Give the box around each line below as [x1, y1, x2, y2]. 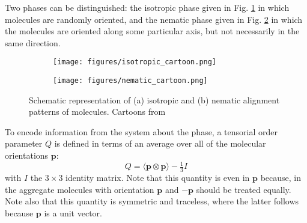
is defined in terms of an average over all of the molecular [54, 137, 266, 150]
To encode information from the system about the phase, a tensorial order [5, 125, 278, 138]
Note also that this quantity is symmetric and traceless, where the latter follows [5, 195, 299, 207]
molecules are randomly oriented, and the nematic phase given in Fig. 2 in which [5, 13, 303, 25]
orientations [5, 149, 49, 162]
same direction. [5, 36, 61, 49]
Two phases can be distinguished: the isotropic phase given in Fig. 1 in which [5, 1, 290, 13]
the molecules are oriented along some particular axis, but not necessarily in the [5, 25, 300, 37]
